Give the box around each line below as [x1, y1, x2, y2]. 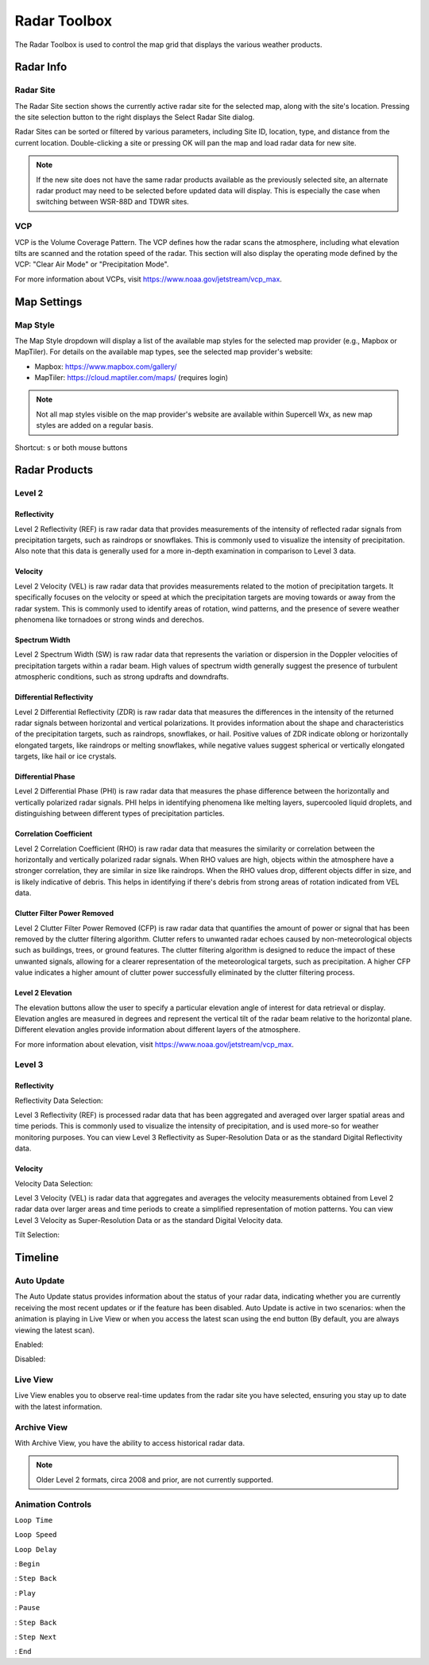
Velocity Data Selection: [14, 1178, 93, 1188]
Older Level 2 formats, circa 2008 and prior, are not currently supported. [36, 1475, 274, 1485]
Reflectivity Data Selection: [14, 1096, 103, 1105]
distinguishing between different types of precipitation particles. [14, 809, 225, 818]
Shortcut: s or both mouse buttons [14, 442, 128, 452]
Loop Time [14, 1516, 53, 1524]
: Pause [14, 1603, 41, 1613]
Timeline [14, 1251, 60, 1264]
